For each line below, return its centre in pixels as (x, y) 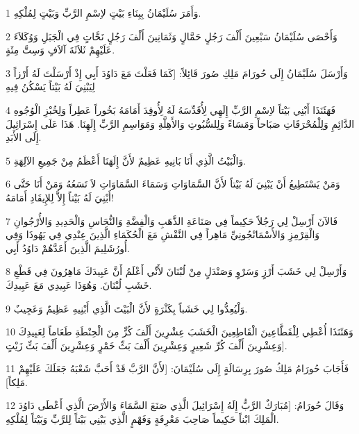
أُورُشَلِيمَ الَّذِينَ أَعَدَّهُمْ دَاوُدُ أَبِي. (68, 248)
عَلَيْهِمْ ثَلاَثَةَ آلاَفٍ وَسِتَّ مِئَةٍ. (60, 50)
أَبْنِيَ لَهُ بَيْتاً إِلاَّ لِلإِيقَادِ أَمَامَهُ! (60, 197)
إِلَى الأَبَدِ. (24, 137)
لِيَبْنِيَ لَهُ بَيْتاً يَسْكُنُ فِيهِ (50, 86)
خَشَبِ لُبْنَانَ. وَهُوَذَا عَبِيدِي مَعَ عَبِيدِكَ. (79, 284)
